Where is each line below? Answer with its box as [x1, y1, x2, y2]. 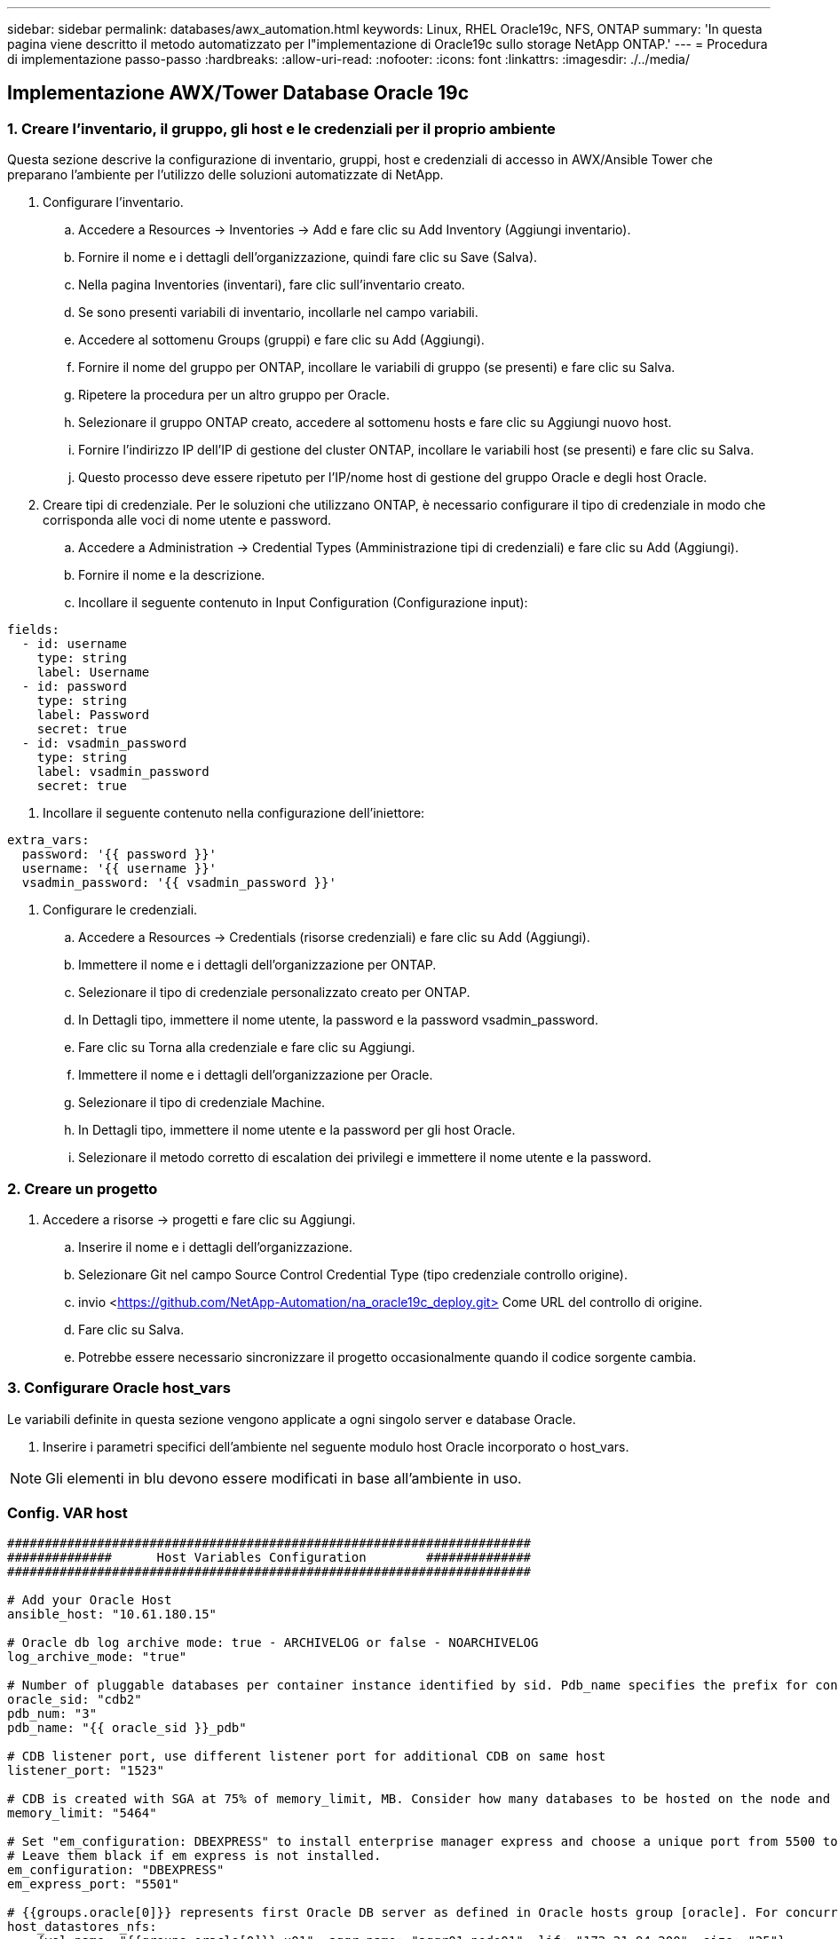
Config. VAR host [7, 1504, 128, 1523]
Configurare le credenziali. [43, 902, 198, 918]
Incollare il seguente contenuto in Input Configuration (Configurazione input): [78, 595, 528, 611]
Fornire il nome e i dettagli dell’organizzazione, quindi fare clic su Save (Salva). [78, 249, 538, 265]
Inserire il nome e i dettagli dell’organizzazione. [78, 1239, 352, 1254]
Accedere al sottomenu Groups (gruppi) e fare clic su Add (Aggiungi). [78, 332, 485, 348]
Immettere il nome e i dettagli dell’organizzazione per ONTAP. [78, 957, 437, 973]
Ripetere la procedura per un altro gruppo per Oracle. [78, 387, 390, 403]
